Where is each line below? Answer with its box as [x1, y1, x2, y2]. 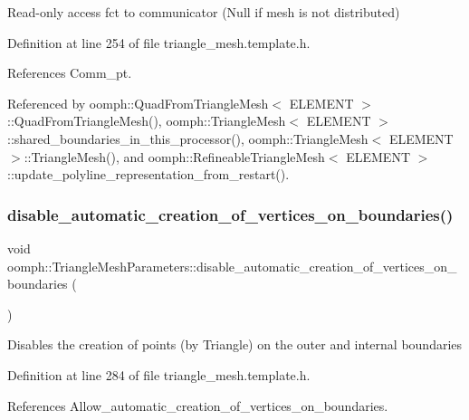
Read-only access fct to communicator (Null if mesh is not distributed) [7, 3, 400, 21]
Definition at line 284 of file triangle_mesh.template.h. [7, 365, 311, 384]
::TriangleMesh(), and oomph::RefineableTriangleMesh [24, 147, 325, 166]
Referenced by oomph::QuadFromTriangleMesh [7, 93, 269, 112]
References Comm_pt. [7, 63, 132, 82]
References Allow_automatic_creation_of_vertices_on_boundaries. [7, 396, 388, 415]
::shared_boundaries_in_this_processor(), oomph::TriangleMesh [7, 129, 368, 148]
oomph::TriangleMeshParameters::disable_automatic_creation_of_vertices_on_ [7, 256, 457, 275]
